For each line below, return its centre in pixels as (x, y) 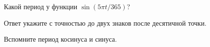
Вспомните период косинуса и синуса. (60, 39)
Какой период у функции (41, 6)
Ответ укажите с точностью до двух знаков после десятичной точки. (105, 23)
